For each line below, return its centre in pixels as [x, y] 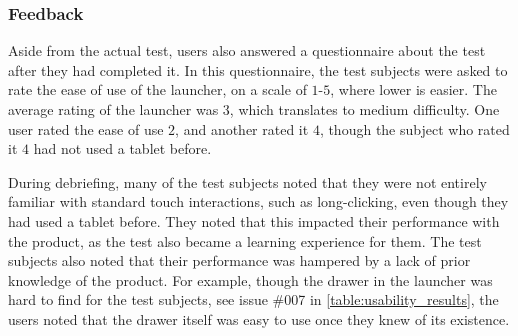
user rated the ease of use [86, 128]
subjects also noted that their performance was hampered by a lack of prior [239, 260]
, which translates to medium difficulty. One [364, 109]
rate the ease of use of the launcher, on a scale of [157, 89]
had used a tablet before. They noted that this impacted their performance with [254, 220]
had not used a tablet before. [122, 148]
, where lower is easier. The [413, 89]
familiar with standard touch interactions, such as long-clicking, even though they [258, 201]
